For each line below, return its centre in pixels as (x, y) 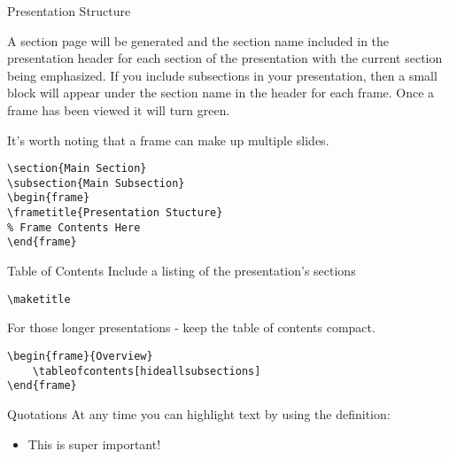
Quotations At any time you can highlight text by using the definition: (199, 413)
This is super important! (94, 443)
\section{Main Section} (77, 169)
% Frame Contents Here (74, 227)
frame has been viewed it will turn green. (119, 109)
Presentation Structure (69, 11)
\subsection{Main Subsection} (96, 183)
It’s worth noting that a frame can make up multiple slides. (168, 140)
